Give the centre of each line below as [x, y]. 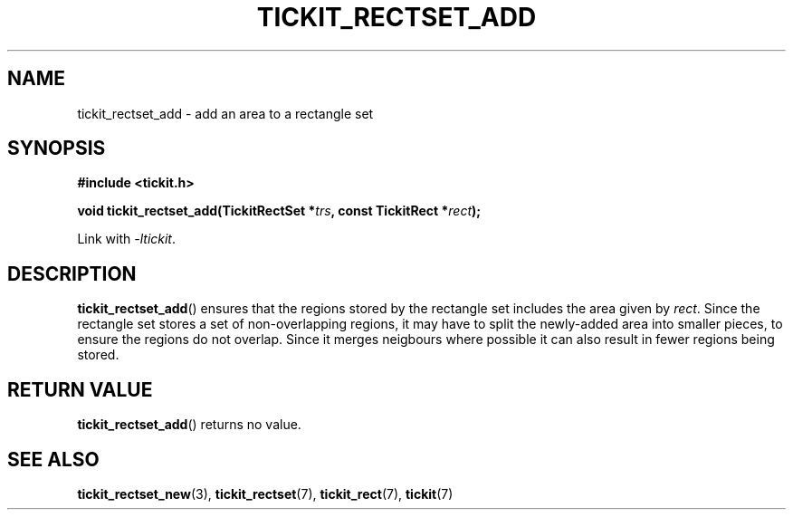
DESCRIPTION [72, 273]
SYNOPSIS [57, 148]
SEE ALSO [53, 459]
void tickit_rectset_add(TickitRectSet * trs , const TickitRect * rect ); [279, 211]
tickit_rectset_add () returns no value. [189, 425]
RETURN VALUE [80, 389]
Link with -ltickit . [127, 239]
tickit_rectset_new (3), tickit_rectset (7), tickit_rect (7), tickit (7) [265, 493]
